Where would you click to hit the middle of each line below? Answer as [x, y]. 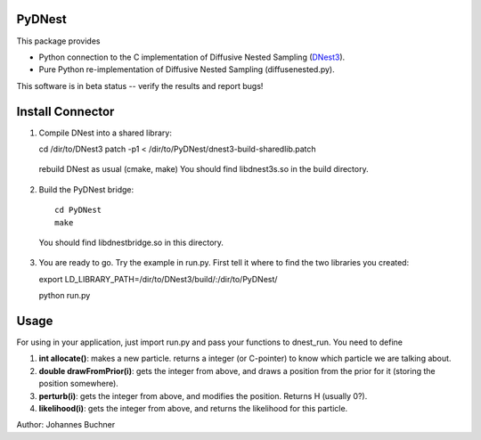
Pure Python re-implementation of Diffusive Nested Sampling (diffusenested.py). [187, 69]
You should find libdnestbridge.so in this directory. [131, 242]
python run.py [65, 296]
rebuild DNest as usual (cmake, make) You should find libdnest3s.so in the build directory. [204, 169]
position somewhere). [79, 384]
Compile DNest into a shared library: [106, 133]
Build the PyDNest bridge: [86, 189]
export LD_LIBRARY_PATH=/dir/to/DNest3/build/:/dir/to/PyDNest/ [158, 279]
